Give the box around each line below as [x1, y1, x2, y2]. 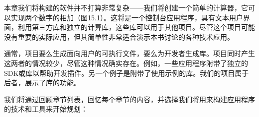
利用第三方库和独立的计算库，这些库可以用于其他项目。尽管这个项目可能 [17, 22, 255, 32]
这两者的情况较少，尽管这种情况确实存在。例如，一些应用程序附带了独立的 [4, 58, 248, 68]
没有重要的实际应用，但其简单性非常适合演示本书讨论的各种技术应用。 [4, 31, 234, 42]
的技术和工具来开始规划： [4, 104, 88, 114]
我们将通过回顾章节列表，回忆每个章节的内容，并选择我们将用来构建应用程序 [4, 94, 255, 104]
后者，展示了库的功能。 [4, 77, 81, 88]
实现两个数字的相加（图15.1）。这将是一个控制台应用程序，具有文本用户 [10, 12, 243, 22]
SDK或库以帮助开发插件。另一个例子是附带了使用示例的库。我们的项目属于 [4, 67, 249, 78]
